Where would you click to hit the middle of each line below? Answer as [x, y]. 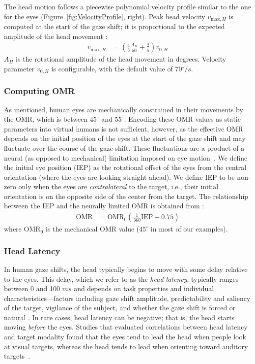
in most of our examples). [189, 229]
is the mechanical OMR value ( [92, 229]
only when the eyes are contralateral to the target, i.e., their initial [118, 186]
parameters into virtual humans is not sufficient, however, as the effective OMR [124, 128]
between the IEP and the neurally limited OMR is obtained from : [104, 206]
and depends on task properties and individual [144, 288]
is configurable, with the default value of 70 [117, 68]
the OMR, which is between [46, 119]
